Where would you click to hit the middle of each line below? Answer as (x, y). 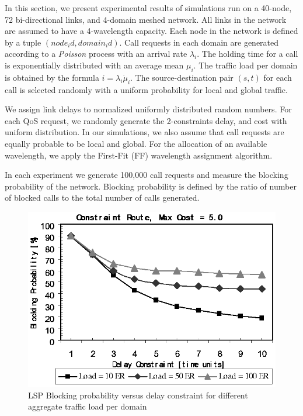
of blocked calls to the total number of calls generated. (102, 197)
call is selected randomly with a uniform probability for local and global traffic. (146, 89)
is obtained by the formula (52, 77)
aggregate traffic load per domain (88, 406)
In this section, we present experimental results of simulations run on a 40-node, (148, 8)
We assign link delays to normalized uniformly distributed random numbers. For (148, 109)
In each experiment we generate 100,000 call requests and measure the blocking (147, 175)
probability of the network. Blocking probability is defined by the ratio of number (151, 186)
